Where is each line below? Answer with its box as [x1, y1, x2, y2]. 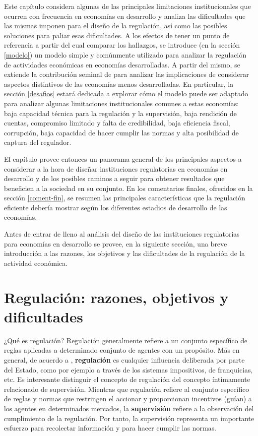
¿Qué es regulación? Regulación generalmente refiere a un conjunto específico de [4, 335, 248, 345]
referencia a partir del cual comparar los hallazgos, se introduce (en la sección [4, 40, 240, 50]
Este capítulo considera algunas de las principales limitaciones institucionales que [4, 1, 251, 11]
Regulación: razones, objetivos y [4, 287, 229, 307]
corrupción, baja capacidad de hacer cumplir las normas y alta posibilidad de [4, 127, 239, 137]
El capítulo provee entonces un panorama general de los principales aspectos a [4, 153, 242, 164]
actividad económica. [4, 257, 67, 268]
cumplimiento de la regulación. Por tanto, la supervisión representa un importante [4, 413, 254, 423]
